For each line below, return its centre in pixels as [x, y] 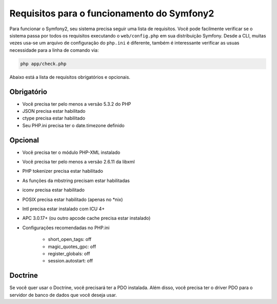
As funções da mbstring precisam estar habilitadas [76, 180]
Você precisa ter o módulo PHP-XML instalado [71, 152]
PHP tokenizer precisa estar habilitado [63, 171]
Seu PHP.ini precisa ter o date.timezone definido [74, 125]
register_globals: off [69, 253]
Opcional [24, 140]
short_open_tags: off [70, 239]
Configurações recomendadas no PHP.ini [66, 228]
